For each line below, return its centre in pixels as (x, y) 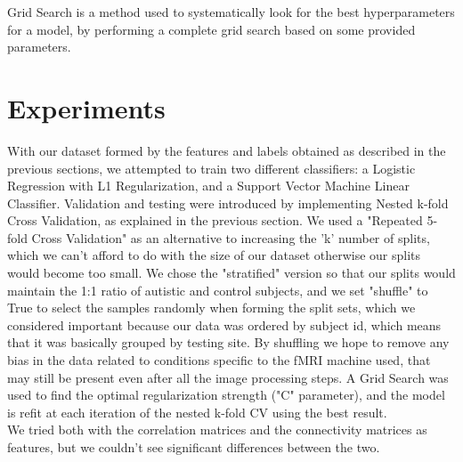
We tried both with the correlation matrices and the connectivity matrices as (217, 430)
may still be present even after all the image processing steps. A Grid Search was (228, 377)
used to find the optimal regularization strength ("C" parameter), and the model (226, 395)
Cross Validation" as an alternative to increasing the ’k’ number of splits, (231, 237)
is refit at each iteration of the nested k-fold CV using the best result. (197, 412)
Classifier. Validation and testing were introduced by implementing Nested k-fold (228, 203)
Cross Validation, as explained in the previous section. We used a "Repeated (215, 220)
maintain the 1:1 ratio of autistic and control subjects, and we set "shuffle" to (218, 290)
